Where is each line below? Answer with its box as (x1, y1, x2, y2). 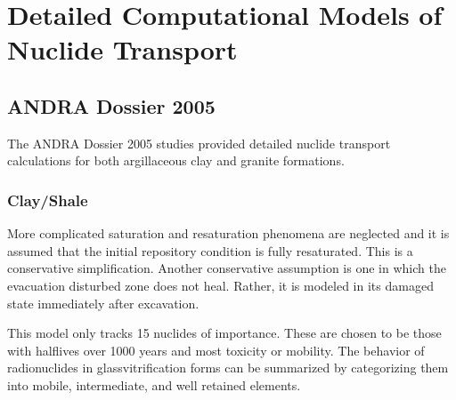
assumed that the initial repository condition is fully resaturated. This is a (7, 241, 413, 260)
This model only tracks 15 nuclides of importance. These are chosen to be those (7, 324, 442, 342)
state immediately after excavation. (7, 293, 199, 312)
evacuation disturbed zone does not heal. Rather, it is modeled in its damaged (7, 276, 434, 294)
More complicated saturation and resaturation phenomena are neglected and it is (7, 224, 450, 243)
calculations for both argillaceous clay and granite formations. (7, 151, 345, 170)
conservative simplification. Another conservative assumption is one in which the (7, 259, 446, 277)
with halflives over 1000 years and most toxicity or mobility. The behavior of (7, 340, 425, 359)
